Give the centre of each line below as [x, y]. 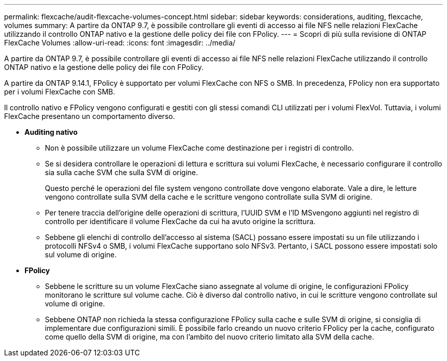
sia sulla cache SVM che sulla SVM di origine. [121, 172]
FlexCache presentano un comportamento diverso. [90, 116]
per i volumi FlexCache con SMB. [60, 92]
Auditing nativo [51, 132]
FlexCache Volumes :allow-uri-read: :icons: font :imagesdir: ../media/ [120, 43]
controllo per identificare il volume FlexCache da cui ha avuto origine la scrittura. [180, 221]
